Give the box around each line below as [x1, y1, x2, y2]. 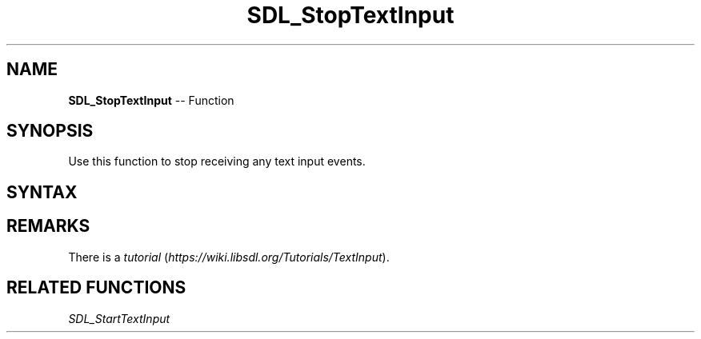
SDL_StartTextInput [68, 311, 170, 325]
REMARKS [6, 216, 90, 237]
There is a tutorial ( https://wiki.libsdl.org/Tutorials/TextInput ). [68, 249, 390, 264]
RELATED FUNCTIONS [6, 277, 186, 298]
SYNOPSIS [6, 121, 94, 142]
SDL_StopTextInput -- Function [68, 93, 234, 107]
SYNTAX [6, 181, 78, 202]
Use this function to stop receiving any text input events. [68, 154, 366, 169]
